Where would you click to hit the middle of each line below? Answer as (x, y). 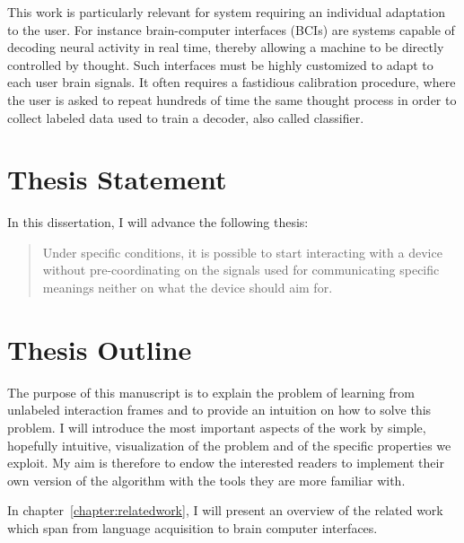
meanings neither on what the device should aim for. (188, 288)
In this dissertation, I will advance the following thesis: (158, 222)
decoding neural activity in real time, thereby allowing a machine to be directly (226, 47)
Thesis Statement (117, 179)
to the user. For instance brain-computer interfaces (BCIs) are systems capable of (231, 29)
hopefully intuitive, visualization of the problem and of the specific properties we (229, 445)
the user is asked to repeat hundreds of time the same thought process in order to (232, 99)
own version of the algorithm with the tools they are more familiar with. (206, 480)
